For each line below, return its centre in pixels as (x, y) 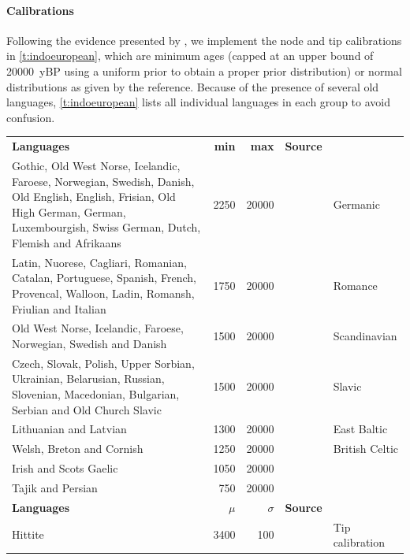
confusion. (31, 117)
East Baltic (360, 429)
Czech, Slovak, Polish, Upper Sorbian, (103, 363)
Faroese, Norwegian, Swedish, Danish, (103, 181)
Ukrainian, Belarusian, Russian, (88, 378)
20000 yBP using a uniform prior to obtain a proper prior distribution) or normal (204, 70)
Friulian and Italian (59, 308)
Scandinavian (365, 336)
